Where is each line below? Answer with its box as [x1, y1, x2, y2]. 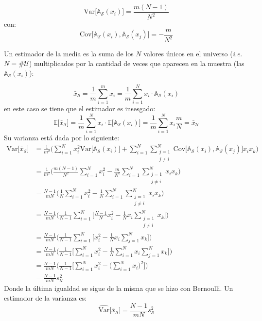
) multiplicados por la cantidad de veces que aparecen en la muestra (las [29, 58, 245, 68]
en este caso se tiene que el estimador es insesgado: [4, 103, 156, 114]
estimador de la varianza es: [4, 293, 87, 303]
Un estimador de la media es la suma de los [4, 49, 134, 59]
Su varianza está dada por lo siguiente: [4, 133, 120, 143]
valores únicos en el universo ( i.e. [143, 49, 243, 59]
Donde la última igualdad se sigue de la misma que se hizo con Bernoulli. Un [4, 283, 233, 293]
